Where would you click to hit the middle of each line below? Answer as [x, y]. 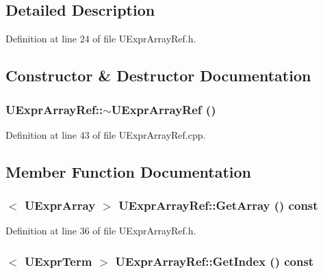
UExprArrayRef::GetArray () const [218, 205]
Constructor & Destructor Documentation [158, 76]
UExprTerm [58, 261]
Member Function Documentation [129, 171]
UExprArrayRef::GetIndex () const [215, 261]
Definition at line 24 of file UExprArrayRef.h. [101, 39]
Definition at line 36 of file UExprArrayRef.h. [101, 231]
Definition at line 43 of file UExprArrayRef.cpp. [106, 134]
